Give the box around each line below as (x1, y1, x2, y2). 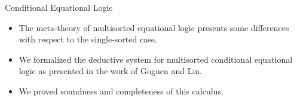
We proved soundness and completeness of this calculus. (19, 84, 223, 97)
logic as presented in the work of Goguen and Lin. (19, 65, 202, 77)
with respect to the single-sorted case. (19, 33, 157, 45)
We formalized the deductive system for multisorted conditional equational (19, 53, 293, 65)
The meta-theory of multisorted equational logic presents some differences (19, 21, 289, 33)
